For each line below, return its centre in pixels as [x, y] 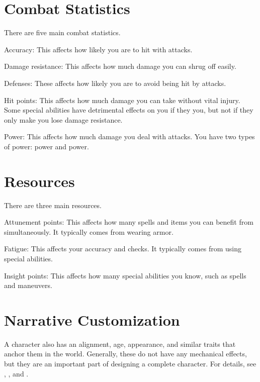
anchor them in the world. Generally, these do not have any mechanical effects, [125, 354]
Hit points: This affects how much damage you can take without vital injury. [122, 100]
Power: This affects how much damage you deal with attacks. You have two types [129, 136]
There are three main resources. [53, 205]
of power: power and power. [47, 146]
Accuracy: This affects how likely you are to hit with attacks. [98, 49]
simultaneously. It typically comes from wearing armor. [89, 231]
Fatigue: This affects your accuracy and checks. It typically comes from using [123, 249]
